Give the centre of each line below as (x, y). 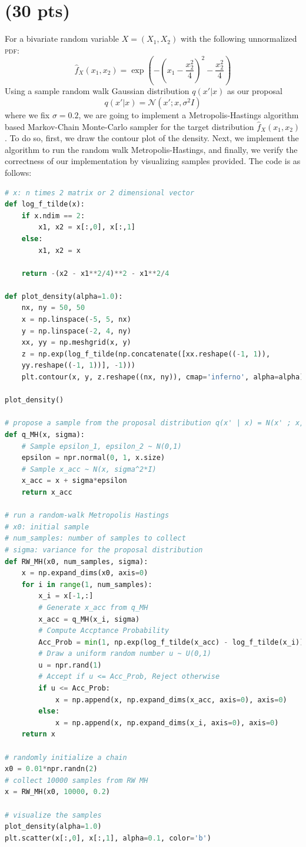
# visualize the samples (53, 815)
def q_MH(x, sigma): (45, 435)
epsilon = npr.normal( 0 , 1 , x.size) (93, 458)
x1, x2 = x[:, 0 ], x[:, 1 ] (87, 227)
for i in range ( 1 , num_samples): (87, 584)
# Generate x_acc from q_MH (93, 607)
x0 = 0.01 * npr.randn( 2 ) (51, 769)
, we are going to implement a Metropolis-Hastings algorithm (189, 114)
